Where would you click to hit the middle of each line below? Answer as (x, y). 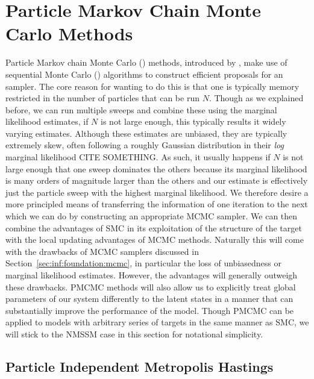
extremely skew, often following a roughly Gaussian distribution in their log (145, 145)
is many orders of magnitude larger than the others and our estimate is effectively (157, 180)
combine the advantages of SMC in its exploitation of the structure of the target (154, 227)
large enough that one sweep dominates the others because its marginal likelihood (156, 168)
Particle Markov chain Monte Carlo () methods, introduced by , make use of (146, 62)
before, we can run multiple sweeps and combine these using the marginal (141, 109)
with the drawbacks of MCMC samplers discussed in (102, 251)
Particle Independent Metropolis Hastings (140, 366)
